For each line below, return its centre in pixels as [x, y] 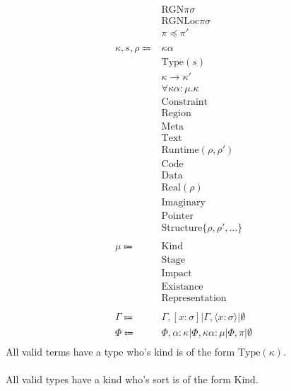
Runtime [180, 151]
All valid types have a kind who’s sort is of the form [118, 379]
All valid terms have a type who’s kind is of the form [120, 351]
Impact [177, 273]
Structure [182, 228]
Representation [194, 298]
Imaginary [183, 202]
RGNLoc [180, 22]
